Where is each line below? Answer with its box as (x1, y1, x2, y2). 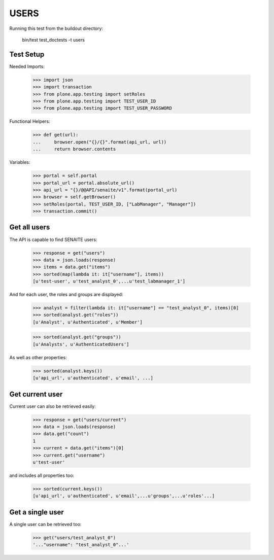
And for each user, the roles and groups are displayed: (9, 292, 123, 298)
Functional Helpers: (9, 118, 50, 124)
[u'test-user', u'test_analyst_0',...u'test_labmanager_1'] (32, 278, 186, 284)
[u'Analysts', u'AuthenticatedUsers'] (32, 341, 129, 347)
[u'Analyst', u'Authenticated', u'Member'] (32, 319, 143, 325)
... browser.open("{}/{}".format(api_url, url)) (32, 139, 167, 145)
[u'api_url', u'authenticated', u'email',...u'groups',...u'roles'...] (32, 493, 215, 499)
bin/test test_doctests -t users (22, 37, 85, 43)
